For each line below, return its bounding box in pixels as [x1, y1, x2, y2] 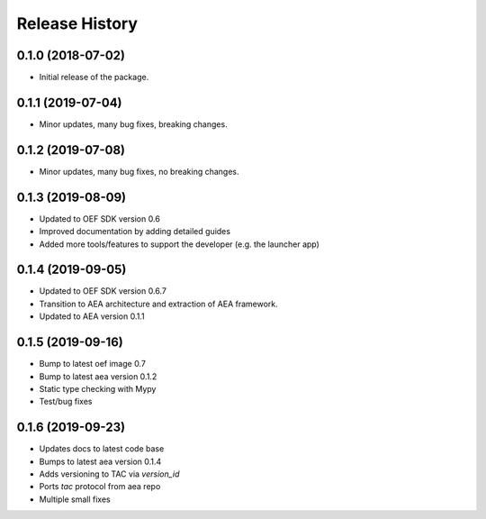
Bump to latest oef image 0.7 [39, 359, 146, 369]
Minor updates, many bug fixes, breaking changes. [39, 118, 229, 130]
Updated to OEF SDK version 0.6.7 [39, 286, 166, 296]
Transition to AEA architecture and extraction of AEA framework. [39, 298, 278, 309]
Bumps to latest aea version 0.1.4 [39, 456, 162, 467]
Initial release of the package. [39, 72, 149, 83]
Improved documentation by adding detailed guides [39, 226, 231, 237]
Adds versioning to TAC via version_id [39, 469, 180, 479]
